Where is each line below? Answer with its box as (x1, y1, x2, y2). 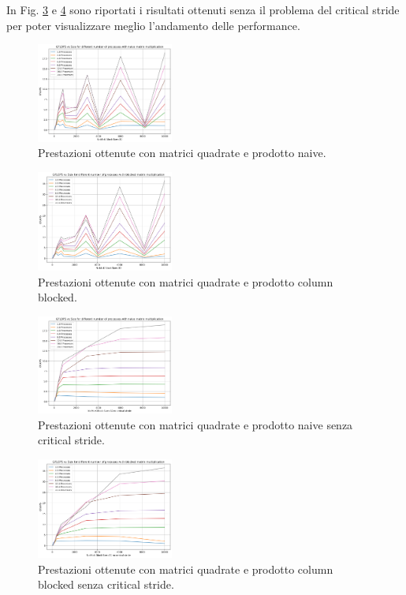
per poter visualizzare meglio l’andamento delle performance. (6, 17, 300, 33)
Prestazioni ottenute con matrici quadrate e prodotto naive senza (38, 416, 353, 432)
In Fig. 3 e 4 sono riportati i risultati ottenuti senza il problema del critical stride (6, 2, 400, 17)
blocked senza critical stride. (38, 576, 174, 593)
